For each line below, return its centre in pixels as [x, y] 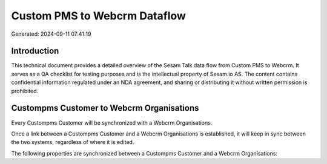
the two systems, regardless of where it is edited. [73, 142]
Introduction [35, 51]
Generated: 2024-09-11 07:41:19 [51, 34]
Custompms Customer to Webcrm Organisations [105, 108]
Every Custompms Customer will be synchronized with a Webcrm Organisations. [112, 123]
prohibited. [25, 91]
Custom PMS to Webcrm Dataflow [98, 16]
